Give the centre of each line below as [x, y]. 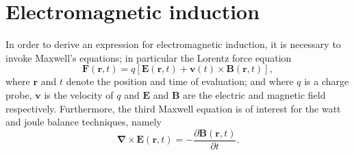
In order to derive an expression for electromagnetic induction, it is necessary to [173, 44]
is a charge [327, 81]
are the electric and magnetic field [254, 94]
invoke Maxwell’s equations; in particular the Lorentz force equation [149, 57]
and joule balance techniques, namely [84, 122]
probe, [19, 94]
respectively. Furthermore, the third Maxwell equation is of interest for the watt [173, 108]
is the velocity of [79, 94]
